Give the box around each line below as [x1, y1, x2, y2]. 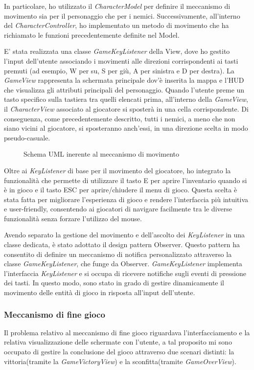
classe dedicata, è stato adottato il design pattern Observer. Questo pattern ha [4, 239, 240, 250]
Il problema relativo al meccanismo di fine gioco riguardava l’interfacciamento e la [4, 327, 250, 337]
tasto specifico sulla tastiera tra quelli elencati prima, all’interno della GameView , [4, 94, 248, 104]
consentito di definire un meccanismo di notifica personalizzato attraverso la [4, 249, 232, 259]
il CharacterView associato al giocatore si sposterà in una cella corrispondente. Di [4, 103, 249, 114]
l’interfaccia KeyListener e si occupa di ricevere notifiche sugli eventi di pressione [4, 268, 247, 278]
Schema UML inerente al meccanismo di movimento [23, 149, 179, 159]
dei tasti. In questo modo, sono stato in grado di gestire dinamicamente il [4, 277, 225, 288]
